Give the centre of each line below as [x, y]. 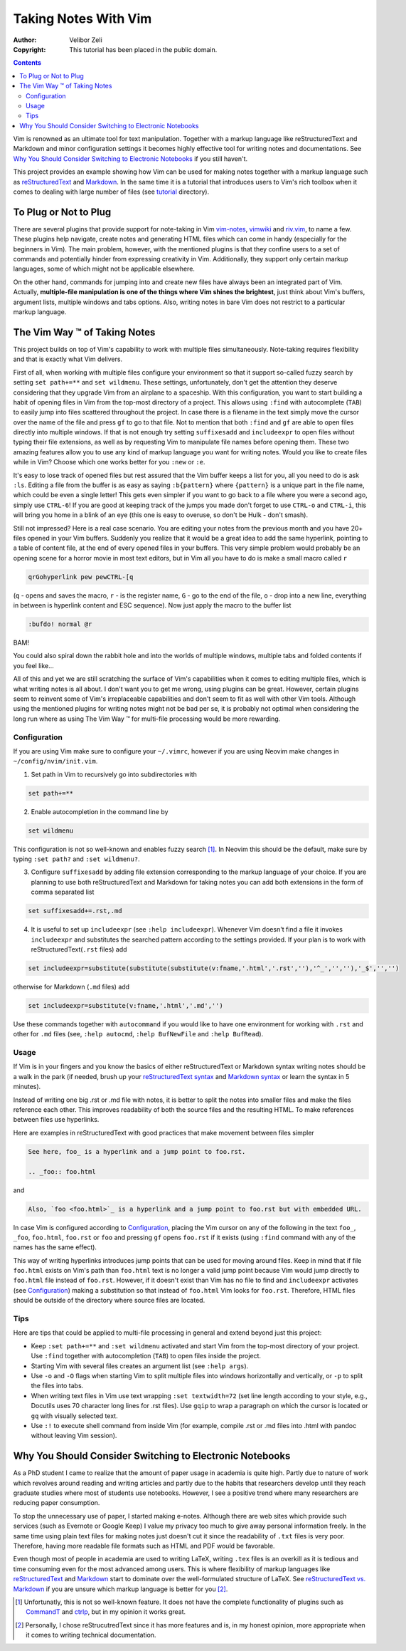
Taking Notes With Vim [82, 19]
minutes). [27, 1087]
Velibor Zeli [86, 40]
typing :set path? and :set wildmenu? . [76, 859]
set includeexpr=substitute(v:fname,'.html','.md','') [125, 1005]
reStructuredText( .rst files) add [79, 949]
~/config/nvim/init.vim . [55, 761]
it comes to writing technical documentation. [91, 1635]
